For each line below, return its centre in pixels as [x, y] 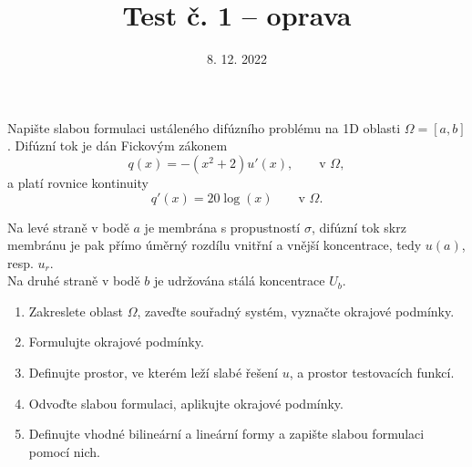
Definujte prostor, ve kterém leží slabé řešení [153, 373]
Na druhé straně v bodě [74, 280]
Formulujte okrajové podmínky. [116, 342]
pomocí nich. [64, 451]
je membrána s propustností [222, 227]
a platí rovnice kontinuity [78, 182]
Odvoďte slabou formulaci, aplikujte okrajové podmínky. [186, 403]
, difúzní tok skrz [359, 227]
